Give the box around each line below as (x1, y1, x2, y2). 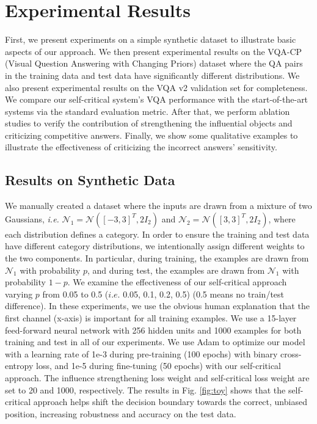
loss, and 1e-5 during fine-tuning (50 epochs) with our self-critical (35, 359, 281, 372)
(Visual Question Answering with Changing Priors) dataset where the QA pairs (5, 57, 303, 70)
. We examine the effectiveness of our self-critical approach (67, 276, 287, 288)
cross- (280, 347, 302, 360)
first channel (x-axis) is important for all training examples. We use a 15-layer (5, 312, 297, 324)
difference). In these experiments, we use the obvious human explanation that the (5, 299, 310, 312)
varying (5, 287, 33, 300)
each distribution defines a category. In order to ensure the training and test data (5, 227, 310, 240)
